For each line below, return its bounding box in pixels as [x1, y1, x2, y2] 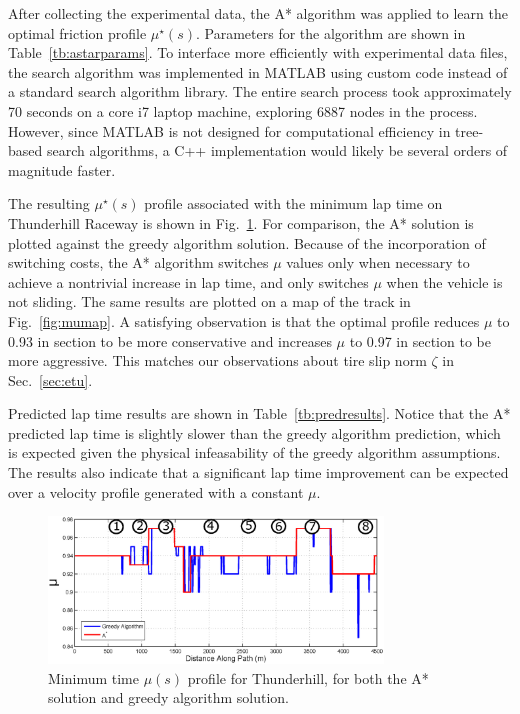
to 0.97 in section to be [349, 330, 491, 351]
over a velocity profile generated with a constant [8, 481, 304, 502]
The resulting [8, 193, 90, 214]
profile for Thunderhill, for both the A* [187, 667, 429, 688]
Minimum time [48, 667, 139, 688]
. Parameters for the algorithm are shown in [196, 22, 466, 43]
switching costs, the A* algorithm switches [8, 252, 269, 273]
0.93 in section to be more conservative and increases [8, 330, 332, 351]
